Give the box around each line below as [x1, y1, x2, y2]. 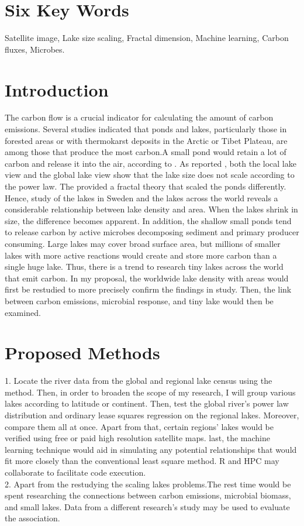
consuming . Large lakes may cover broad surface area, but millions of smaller [5, 237, 281, 249]
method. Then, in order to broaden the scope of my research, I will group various [5, 386, 296, 398]
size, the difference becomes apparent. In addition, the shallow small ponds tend [5, 214, 292, 226]
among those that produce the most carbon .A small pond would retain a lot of [5, 146, 286, 158]
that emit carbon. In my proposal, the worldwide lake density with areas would [5, 271, 289, 284]
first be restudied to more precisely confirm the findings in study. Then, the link [5, 283, 292, 295]
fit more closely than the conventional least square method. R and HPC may [5, 455, 279, 467]
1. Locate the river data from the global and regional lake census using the [5, 374, 272, 387]
